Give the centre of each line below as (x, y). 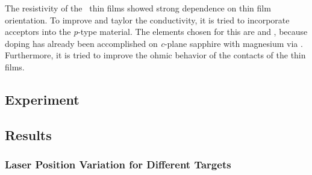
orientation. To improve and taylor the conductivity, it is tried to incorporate (147, 20)
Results (28, 134)
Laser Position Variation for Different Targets (118, 164)
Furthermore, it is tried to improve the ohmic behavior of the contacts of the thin (155, 55)
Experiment (42, 99)
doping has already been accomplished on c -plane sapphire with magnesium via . (154, 43)
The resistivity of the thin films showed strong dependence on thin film (138, 8)
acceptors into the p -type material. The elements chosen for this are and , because (156, 32)
